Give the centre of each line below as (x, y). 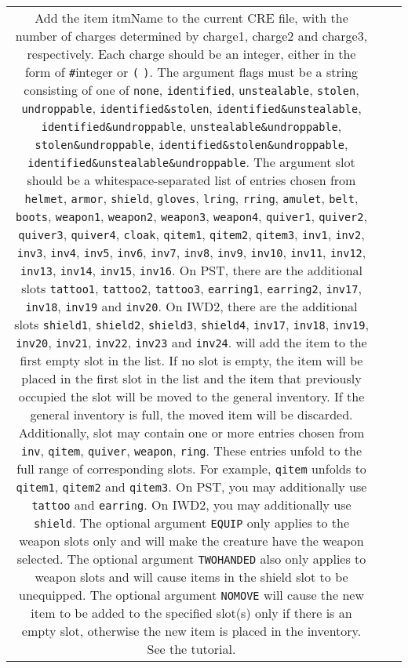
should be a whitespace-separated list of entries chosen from (191, 180)
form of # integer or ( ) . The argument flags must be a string (191, 72)
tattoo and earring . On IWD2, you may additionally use (191, 505)
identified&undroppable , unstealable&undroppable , (191, 126)
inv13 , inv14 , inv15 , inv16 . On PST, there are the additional (191, 270)
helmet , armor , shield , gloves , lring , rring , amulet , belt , (191, 198)
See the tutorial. (191, 649)
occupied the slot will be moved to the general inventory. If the (191, 396)
